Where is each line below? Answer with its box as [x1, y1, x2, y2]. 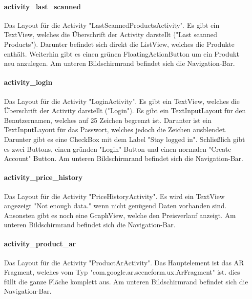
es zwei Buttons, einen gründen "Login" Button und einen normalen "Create [4, 143, 231, 154]
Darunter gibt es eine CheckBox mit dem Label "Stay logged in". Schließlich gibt [4, 134, 245, 144]
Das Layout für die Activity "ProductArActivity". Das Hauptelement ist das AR [4, 257, 244, 267]
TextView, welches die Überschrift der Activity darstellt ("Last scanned [4, 29, 217, 40]
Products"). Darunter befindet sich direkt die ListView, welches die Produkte [4, 39, 235, 49]
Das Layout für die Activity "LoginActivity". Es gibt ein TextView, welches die [4, 96, 240, 106]
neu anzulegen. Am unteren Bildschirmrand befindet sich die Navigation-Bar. [4, 58, 235, 68]
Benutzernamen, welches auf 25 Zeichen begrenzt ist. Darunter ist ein [4, 115, 212, 125]
